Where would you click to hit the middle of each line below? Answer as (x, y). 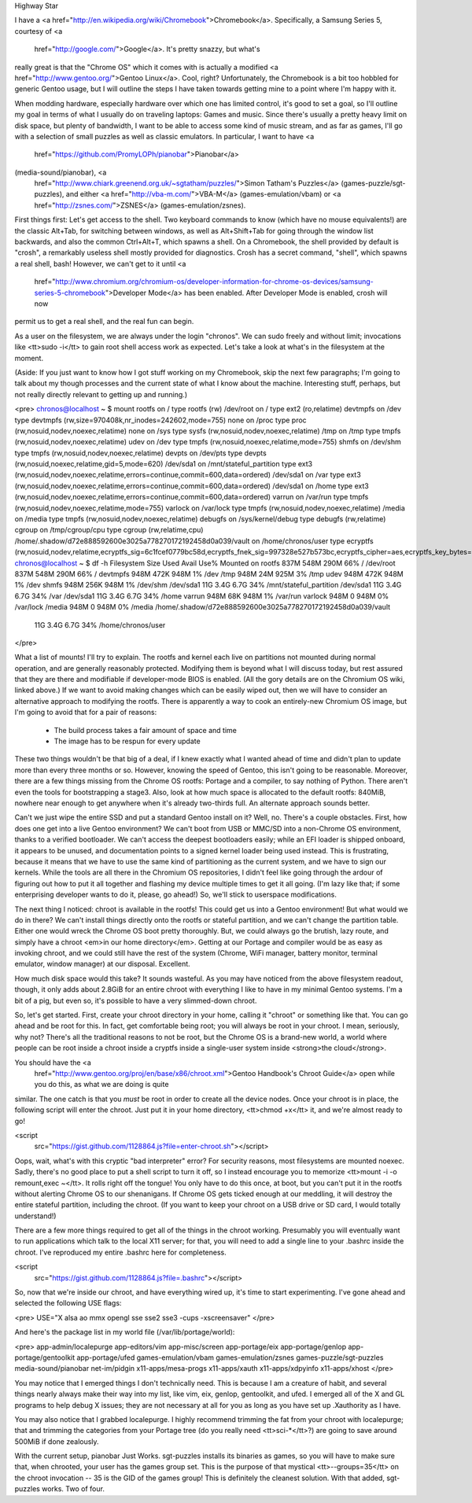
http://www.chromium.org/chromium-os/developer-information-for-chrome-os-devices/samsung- (214, 282)
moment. (29, 358)
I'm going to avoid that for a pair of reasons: (86, 713)
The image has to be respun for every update (127, 741)
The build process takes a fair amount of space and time (146, 730)
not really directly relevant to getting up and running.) (101, 394)
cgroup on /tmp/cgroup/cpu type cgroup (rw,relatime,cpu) (109, 530)
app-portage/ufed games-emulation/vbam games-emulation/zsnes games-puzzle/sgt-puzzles (230, 1357)
